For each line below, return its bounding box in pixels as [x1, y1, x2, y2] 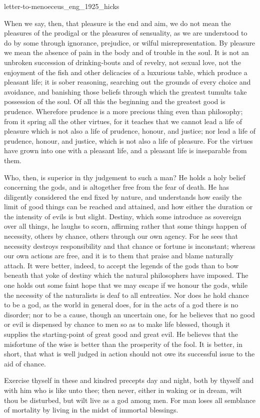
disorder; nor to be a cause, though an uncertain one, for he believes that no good [4, 309, 255, 319]
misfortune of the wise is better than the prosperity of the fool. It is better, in [4, 338, 242, 349]
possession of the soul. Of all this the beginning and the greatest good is [4, 96, 225, 107]
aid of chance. [4, 358, 46, 368]
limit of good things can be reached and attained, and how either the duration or [4, 201, 253, 212]
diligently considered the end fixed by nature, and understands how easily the [4, 191, 242, 202]
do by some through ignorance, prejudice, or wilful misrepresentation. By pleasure [4, 37, 255, 48]
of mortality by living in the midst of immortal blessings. [4, 404, 178, 415]
